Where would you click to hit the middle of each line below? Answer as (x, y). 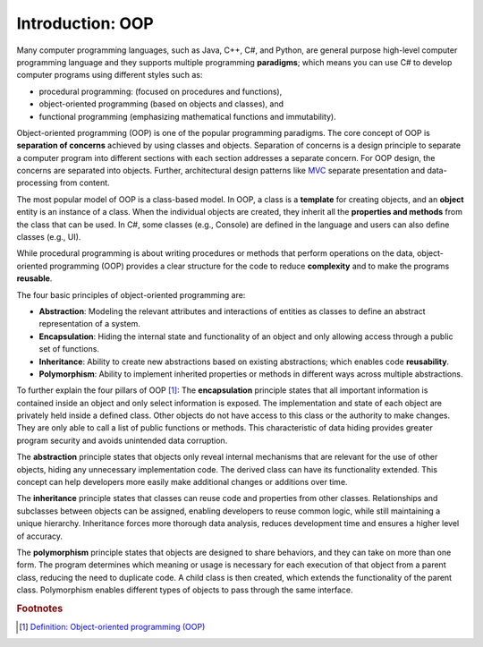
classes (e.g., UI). (49, 237)
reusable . (34, 278)
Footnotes (40, 609)
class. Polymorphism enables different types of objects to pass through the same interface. (185, 590)
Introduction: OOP (85, 23)
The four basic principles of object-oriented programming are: (131, 294)
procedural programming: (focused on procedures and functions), (161, 91)
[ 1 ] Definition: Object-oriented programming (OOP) (112, 627)
